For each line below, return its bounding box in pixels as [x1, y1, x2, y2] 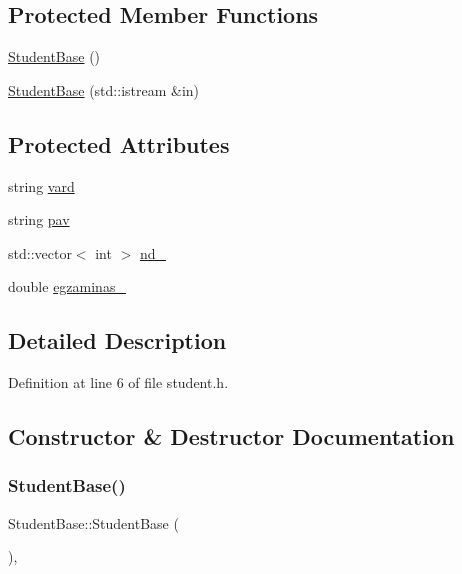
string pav [8, 209, 70, 230]
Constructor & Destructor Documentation [8, 421, 455, 452]
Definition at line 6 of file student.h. [8, 372, 229, 393]
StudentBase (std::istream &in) [8, 79, 200, 100]
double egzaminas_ [8, 276, 126, 297]
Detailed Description [8, 325, 227, 356]
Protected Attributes [8, 128, 230, 159]
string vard [8, 175, 75, 196]
